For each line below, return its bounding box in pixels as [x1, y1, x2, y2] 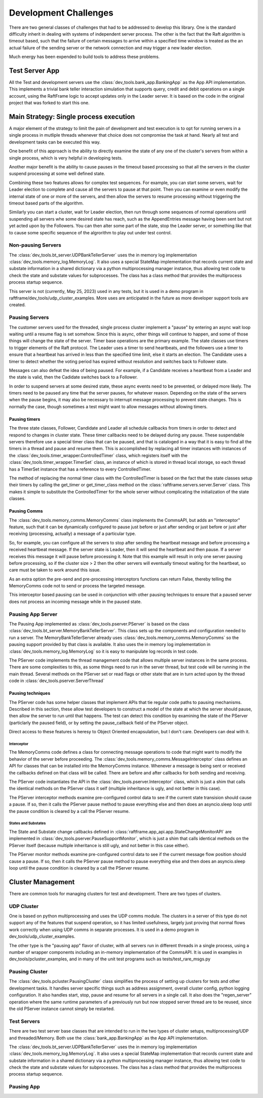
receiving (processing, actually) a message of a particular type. [9, 531, 136, 537]
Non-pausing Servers [9, 242, 61, 249]
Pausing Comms [9, 508, 43, 514]
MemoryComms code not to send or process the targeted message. [9, 583, 146, 589]
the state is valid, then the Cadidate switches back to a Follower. [9, 374, 138, 380]
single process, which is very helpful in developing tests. [9, 155, 123, 161]
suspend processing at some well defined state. [9, 171, 106, 177]
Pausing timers [9, 416, 40, 422]
